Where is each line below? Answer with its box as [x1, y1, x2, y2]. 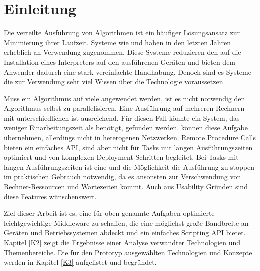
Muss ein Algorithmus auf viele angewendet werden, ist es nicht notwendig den [4, 93, 245, 103]
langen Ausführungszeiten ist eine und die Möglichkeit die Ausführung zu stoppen [4, 161, 255, 172]
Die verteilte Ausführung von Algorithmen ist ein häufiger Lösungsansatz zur [4, 27, 240, 38]
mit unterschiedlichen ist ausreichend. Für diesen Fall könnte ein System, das [4, 112, 240, 123]
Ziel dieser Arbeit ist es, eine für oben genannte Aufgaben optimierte [4, 208, 215, 218]
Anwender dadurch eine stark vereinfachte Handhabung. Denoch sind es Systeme [4, 66, 251, 77]
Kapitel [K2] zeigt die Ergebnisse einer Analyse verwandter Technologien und [4, 237, 241, 247]
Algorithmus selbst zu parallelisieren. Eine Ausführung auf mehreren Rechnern [4, 103, 245, 113]
